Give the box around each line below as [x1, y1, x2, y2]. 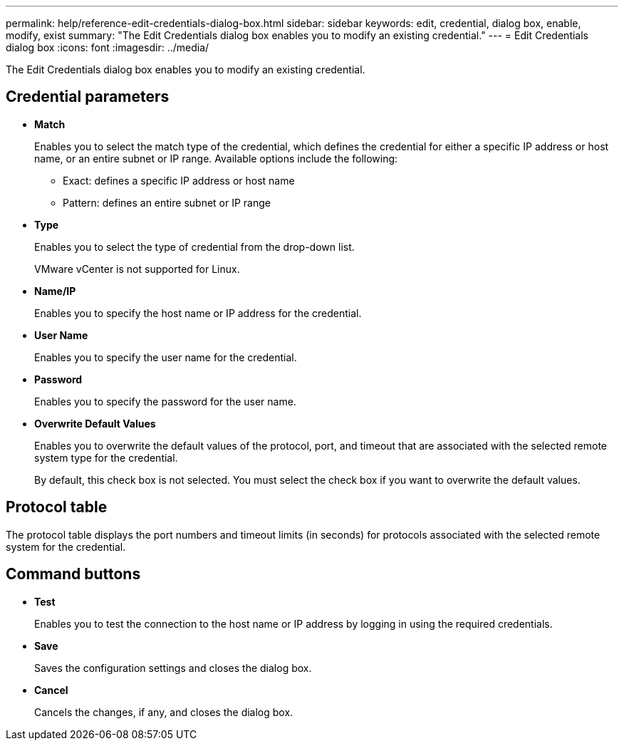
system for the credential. [6, 540, 126, 553]
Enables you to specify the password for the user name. [34, 395, 296, 408]
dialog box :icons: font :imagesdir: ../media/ [6, 41, 209, 53]
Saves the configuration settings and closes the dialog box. [34, 661, 312, 674]
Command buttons [6, 565, 141, 584]
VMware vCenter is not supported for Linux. [34, 262, 240, 275]
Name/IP [34, 284, 76, 297]
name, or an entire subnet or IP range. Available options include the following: [34, 152, 398, 165]
